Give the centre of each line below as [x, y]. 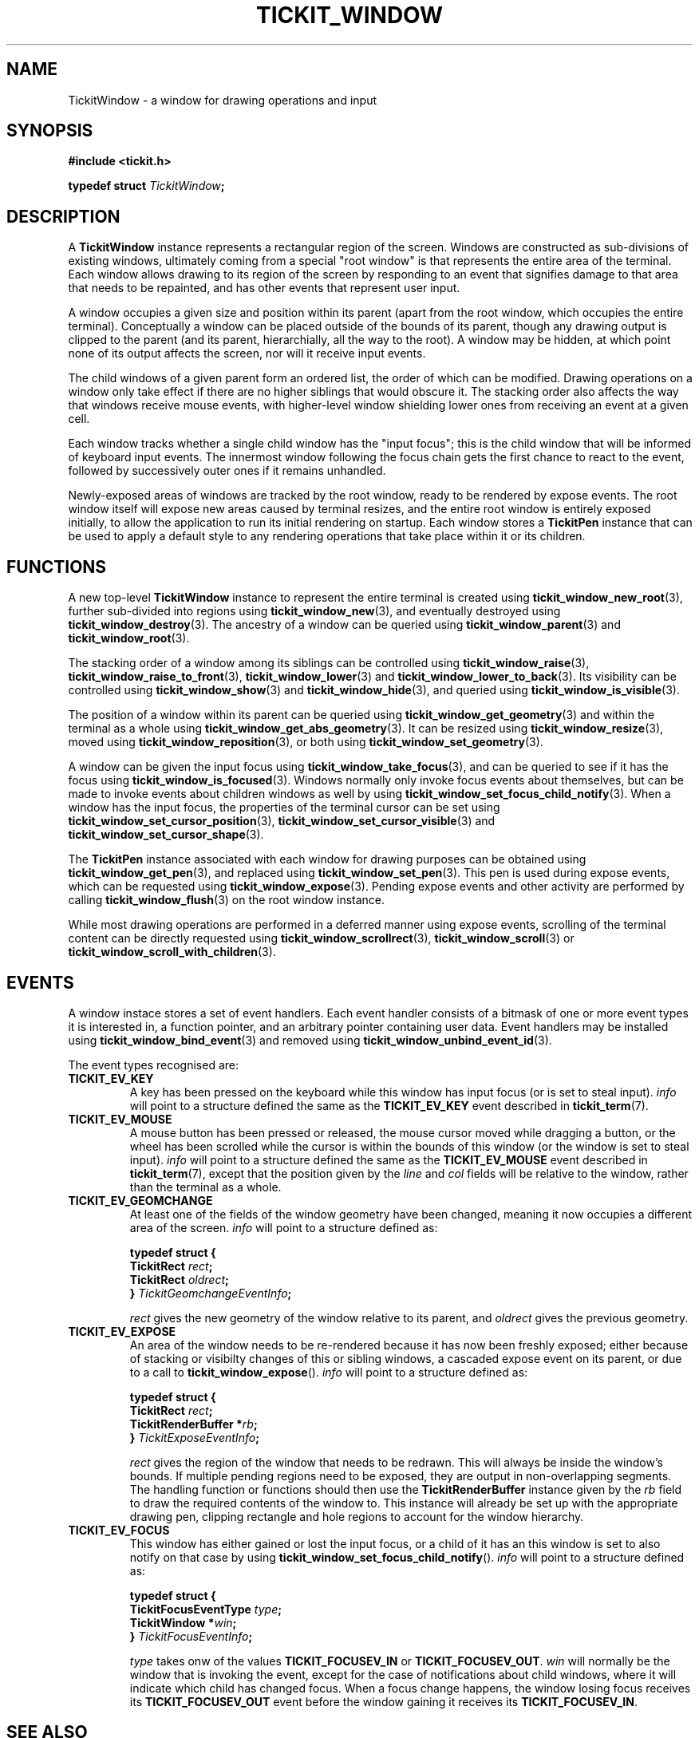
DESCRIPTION [63, 216]
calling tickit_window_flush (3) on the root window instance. [227, 900]
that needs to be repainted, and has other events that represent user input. [264, 288]
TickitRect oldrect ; [179, 1279]
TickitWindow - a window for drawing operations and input [222, 100]
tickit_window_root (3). [129, 638]
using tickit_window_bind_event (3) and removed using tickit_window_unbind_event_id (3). [310, 1040]
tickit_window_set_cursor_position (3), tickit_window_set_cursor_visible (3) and [282, 821]
